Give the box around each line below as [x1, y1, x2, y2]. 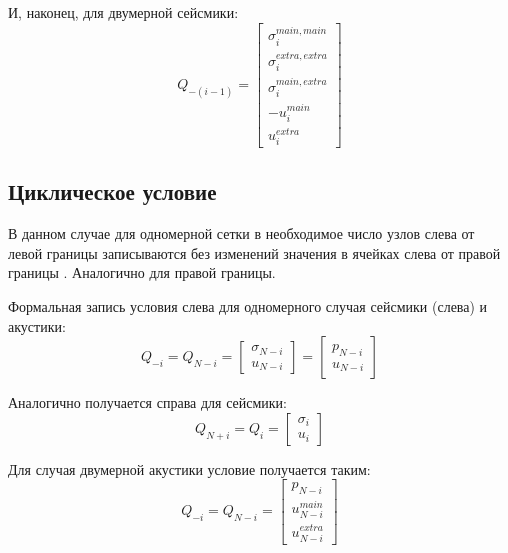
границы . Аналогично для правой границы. [8, 262, 276, 283]
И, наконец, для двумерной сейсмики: [8, 2, 239, 22]
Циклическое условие [8, 176, 217, 207]
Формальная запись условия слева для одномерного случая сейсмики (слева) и [8, 295, 488, 316]
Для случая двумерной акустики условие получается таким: [8, 458, 371, 479]
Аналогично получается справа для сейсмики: [8, 392, 287, 413]
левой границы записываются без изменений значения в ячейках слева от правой [8, 242, 501, 263]
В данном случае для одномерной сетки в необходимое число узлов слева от [8, 223, 475, 244]
